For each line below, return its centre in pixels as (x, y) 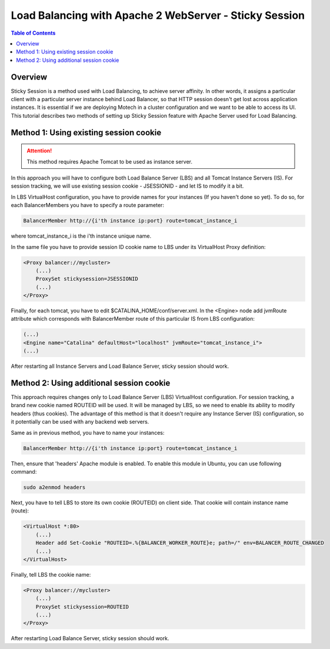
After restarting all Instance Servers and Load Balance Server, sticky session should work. (120, 366)
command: (24, 472)
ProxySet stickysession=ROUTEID (82, 607)
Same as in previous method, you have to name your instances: (88, 432)
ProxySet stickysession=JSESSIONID (87, 279)
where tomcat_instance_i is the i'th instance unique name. (81, 236)
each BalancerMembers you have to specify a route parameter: (88, 205)
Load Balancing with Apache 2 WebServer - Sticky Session (158, 15)
